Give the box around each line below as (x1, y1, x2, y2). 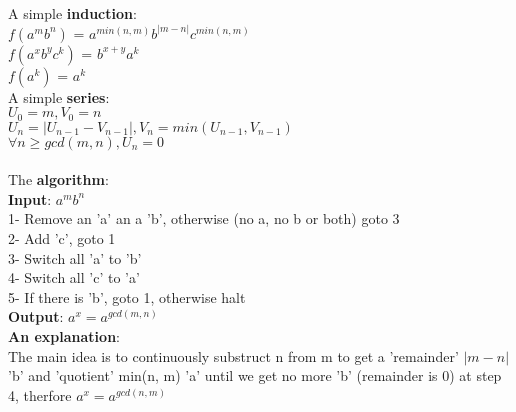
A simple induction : (8, 3, 137, 23)
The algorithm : (8, 169, 109, 190)
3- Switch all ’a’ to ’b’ (8, 247, 142, 268)
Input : (8, 188, 52, 209)
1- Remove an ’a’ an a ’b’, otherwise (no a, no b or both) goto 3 (8, 208, 400, 229)
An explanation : (8, 325, 120, 346)
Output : (8, 306, 64, 327)
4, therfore (8, 384, 72, 405)
